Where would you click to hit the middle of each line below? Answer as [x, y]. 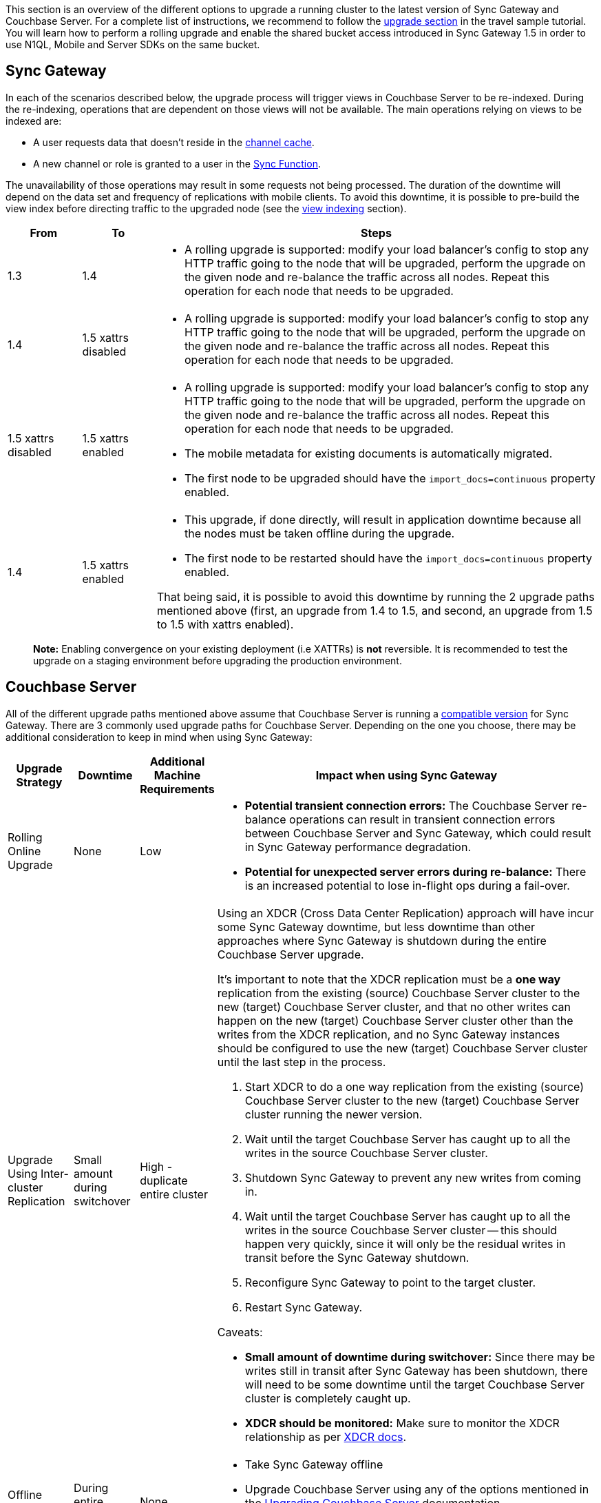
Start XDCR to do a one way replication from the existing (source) [414, 1086]
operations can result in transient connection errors [422, 819]
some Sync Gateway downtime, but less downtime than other [376, 927]
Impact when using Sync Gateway [407, 775]
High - [156, 1166]
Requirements [177, 789]
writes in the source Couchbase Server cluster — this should [401, 1230]
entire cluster [174, 1194]
